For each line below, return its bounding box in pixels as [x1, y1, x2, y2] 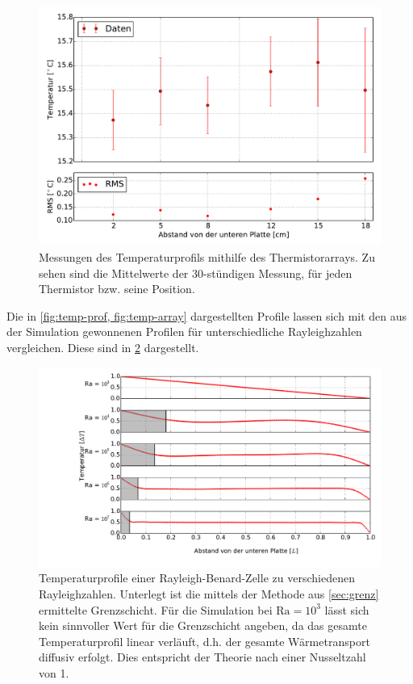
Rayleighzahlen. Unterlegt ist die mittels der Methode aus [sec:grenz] [39, 585, 379, 602]
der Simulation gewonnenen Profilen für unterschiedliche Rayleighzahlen [6, 323, 362, 340]
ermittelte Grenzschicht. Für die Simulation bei [39, 601, 273, 618]
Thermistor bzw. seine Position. [39, 280, 195, 297]
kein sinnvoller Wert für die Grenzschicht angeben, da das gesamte [39, 617, 367, 634]
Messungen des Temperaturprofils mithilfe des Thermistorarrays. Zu [39, 249, 375, 266]
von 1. [39, 664, 69, 681]
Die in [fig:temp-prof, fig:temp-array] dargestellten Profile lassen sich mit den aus [6, 307, 407, 324]
